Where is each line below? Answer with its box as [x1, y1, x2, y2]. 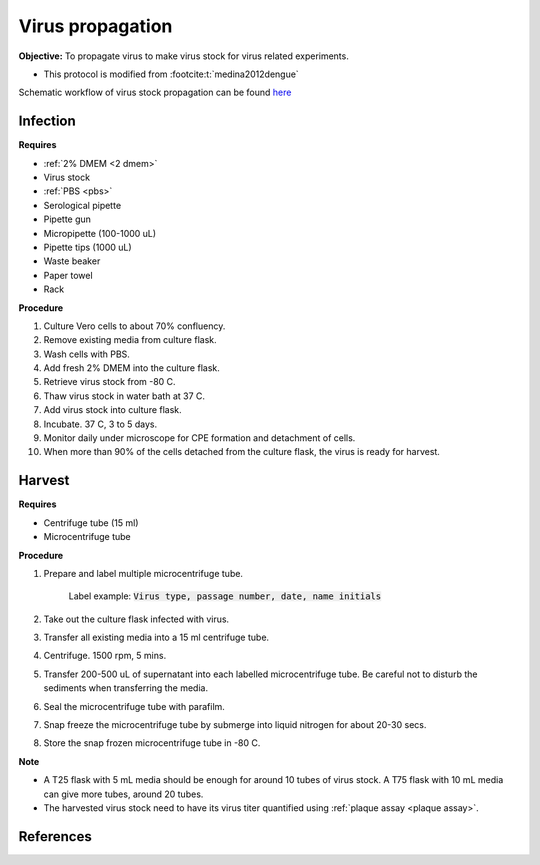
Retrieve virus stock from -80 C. [43, 376, 176, 388]
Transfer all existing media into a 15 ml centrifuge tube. [43, 631, 270, 644]
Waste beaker [43, 255, 101, 267]
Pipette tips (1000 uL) [43, 241, 132, 253]
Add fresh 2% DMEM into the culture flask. [43, 362, 220, 374]
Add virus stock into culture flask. [43, 404, 182, 416]
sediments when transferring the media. [43, 682, 209, 694]
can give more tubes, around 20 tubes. [43, 788, 204, 800]
